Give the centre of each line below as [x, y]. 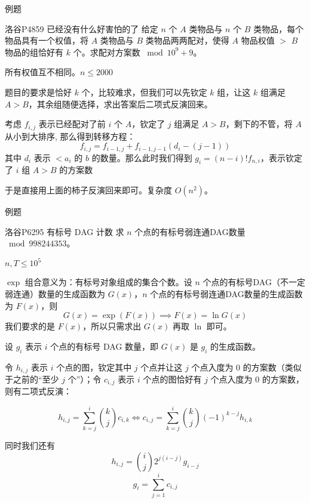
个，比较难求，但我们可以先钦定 [144, 92]
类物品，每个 [279, 28]
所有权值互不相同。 [42, 72]
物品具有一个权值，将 [47, 40]
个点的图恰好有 [172, 379]
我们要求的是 [30, 326]
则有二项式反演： [38, 391]
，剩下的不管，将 [259, 124]
